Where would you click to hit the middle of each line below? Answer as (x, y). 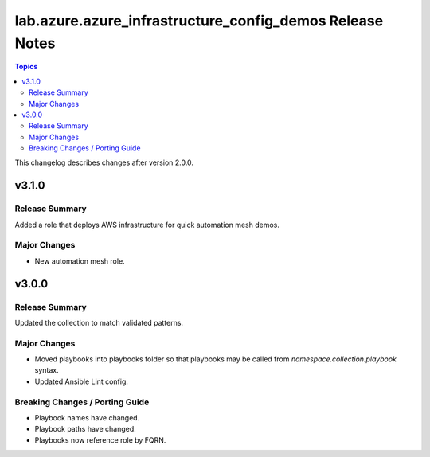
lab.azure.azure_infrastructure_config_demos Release (199, 21)
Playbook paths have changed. (86, 429)
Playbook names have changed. (87, 417)
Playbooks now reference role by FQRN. (100, 440)
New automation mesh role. (80, 261)
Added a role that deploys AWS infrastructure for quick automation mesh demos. (147, 225)
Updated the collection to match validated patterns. (99, 322)
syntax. (47, 370)
